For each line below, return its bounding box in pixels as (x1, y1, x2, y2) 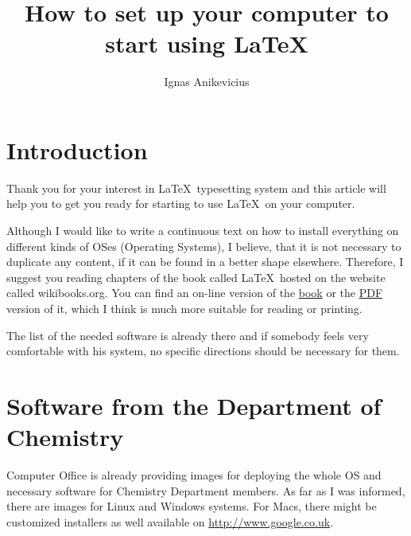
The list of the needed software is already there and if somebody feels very (6, 327, 369, 343)
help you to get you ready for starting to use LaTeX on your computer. (6, 195, 355, 212)
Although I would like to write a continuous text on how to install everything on (6, 222, 399, 239)
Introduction (6, 133, 148, 166)
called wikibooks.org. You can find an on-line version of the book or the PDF (6, 284, 383, 301)
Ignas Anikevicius (164, 73, 250, 90)
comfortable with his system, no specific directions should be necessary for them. (6, 342, 400, 359)
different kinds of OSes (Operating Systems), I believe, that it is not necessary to (6, 237, 401, 254)
